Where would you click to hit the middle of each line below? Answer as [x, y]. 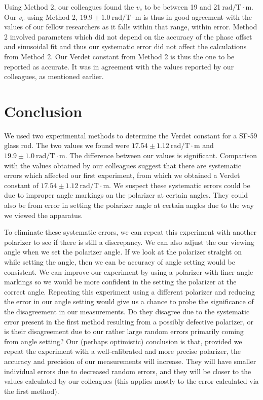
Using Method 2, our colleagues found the [69, 7]
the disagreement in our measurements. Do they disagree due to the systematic [127, 311]
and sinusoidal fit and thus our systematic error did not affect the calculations [125, 46]
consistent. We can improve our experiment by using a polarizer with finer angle [129, 271]
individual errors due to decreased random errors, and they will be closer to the [128, 371]
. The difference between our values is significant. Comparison [161, 155]
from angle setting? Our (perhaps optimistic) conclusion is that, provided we [123, 341]
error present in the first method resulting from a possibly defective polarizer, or [129, 321]
